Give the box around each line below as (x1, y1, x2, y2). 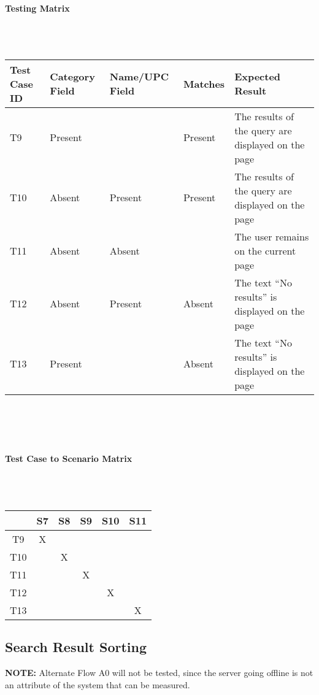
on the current (234, 243, 296, 258)
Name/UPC (109, 69, 169, 84)
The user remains (234, 229, 309, 244)
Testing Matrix (5, 1, 70, 14)
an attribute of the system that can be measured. (5, 678, 190, 691)
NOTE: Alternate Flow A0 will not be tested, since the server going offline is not (5, 666, 313, 678)
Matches (183, 76, 225, 91)
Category (50, 69, 95, 84)
